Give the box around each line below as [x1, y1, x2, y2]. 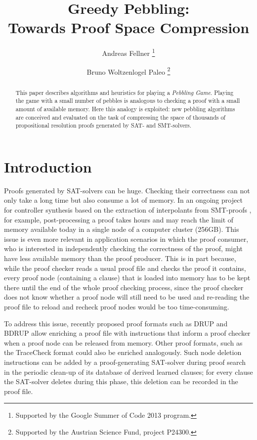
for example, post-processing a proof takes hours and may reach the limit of [4, 214, 234, 224]
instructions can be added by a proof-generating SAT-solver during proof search [4, 356, 246, 367]
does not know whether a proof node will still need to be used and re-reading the [4, 292, 250, 302]
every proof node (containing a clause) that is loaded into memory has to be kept [4, 272, 251, 283]
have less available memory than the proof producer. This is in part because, [4, 253, 236, 263]
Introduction [4, 156, 92, 176]
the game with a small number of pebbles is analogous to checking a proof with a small [15, 96, 240, 105]
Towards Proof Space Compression [7, 17, 250, 38]
